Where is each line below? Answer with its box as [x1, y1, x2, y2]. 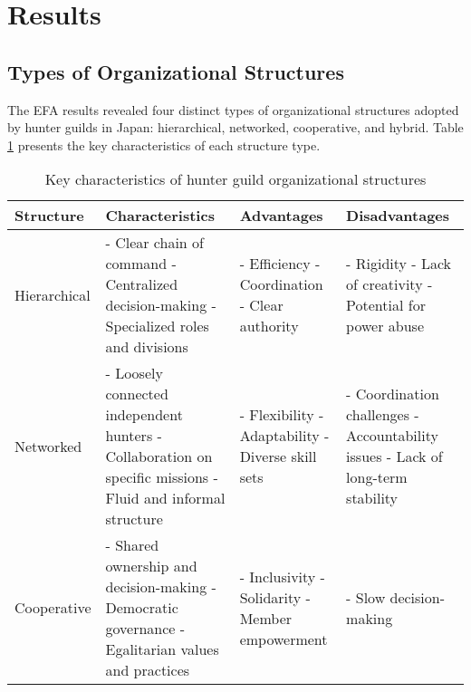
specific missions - [105, 466, 218, 488]
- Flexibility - [239, 404, 324, 426]
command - [105, 253, 177, 274]
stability [346, 487, 399, 509]
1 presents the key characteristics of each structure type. [7, 135, 321, 154]
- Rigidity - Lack [346, 253, 452, 274]
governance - [105, 618, 186, 639]
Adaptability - [239, 425, 330, 447]
